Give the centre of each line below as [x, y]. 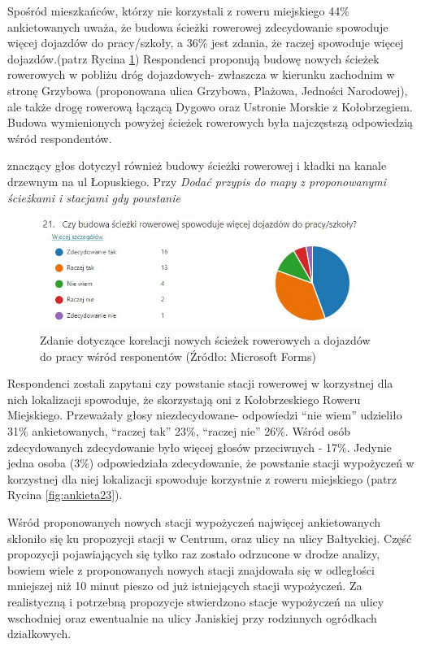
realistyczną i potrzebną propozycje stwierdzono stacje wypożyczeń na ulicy [196, 601]
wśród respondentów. [60, 138]
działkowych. [39, 634]
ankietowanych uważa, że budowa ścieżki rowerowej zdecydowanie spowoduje [198, 26]
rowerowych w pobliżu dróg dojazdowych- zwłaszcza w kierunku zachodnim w [201, 74]
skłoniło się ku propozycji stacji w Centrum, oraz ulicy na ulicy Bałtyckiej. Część [210, 538]
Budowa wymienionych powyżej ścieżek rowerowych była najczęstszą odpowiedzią [210, 122]
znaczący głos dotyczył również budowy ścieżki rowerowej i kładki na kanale [197, 165]
